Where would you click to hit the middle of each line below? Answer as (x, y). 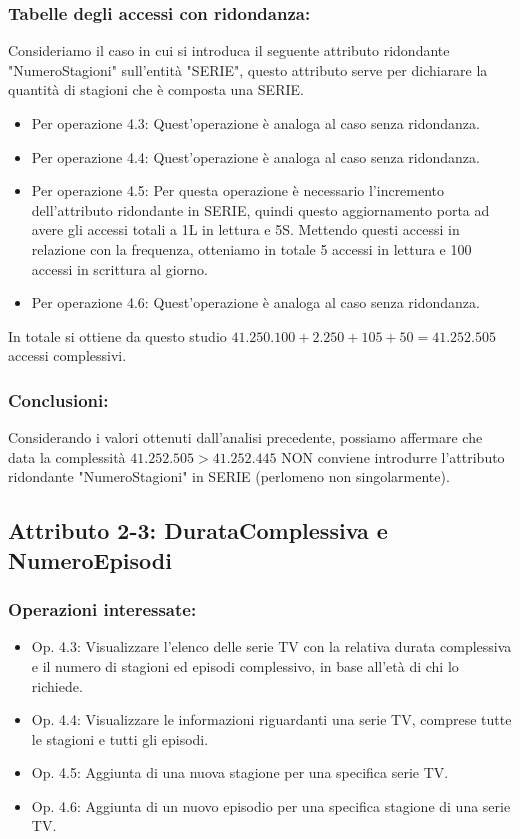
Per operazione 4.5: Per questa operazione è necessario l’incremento (238, 190)
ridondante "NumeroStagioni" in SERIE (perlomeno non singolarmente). (229, 476)
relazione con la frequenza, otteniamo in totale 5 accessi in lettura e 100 (251, 248)
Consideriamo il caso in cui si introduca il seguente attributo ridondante (229, 50)
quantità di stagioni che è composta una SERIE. (156, 89)
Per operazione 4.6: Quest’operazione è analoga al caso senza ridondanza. (255, 302)
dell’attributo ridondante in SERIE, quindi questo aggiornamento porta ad (260, 209)
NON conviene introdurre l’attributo (393, 456)
